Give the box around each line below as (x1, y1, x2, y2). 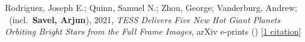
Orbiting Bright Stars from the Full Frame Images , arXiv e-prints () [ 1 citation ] (5, 25, 301, 38)
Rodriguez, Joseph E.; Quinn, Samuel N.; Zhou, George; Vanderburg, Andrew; (5, 1, 298, 13)
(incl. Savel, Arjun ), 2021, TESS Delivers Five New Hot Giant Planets (9, 13, 281, 26)
